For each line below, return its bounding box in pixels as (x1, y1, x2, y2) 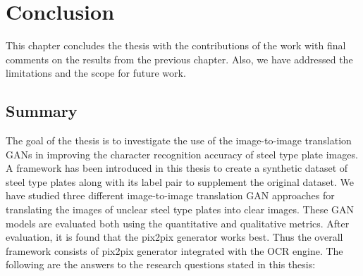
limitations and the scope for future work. (6, 65, 186, 80)
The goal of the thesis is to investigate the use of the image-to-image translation (6, 133, 352, 148)
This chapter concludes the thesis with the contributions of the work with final (6, 38, 346, 53)
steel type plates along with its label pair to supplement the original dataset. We (6, 174, 354, 189)
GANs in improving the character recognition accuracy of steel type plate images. (6, 146, 358, 161)
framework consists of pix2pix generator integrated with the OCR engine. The (6, 243, 343, 258)
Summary (6, 100, 78, 122)
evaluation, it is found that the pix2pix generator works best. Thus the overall (6, 230, 343, 244)
